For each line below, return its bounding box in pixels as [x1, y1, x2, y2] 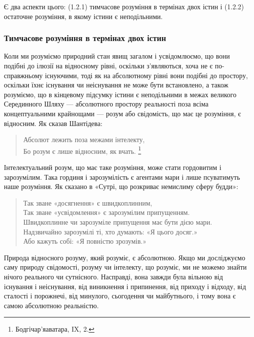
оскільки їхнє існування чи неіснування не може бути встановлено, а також [4, 80, 229, 90]
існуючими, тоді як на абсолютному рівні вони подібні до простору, [44, 70, 248, 80]
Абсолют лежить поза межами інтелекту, [23, 134, 145, 145]
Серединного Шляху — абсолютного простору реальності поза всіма [4, 99, 209, 109]
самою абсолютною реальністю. [4, 300, 99, 310]
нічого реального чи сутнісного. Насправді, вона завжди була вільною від [4, 271, 223, 281]
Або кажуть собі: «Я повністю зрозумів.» [23, 236, 147, 246]
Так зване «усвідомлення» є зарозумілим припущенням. [23, 207, 190, 217]
